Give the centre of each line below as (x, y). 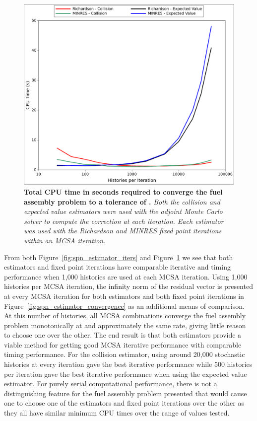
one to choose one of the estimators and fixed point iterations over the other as (124, 403)
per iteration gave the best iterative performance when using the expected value (126, 374)
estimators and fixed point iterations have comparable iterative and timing (117, 267)
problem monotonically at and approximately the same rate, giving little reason (125, 325)
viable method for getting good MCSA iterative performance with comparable (123, 344)
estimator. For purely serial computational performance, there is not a (111, 384)
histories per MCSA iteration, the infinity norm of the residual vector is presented (128, 286)
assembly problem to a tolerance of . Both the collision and (122, 201)
